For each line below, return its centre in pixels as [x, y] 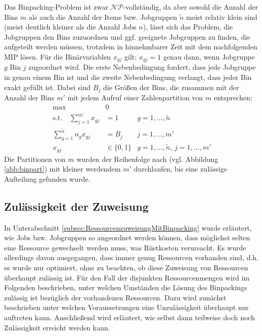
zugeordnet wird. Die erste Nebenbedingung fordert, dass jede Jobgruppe [142, 67]
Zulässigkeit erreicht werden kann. [57, 327]
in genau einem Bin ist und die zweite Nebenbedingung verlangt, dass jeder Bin [128, 77]
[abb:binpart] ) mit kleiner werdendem [62, 169]
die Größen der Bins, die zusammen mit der [171, 87]
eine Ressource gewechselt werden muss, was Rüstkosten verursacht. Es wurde [125, 247]
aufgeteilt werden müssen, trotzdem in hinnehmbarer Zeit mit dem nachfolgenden [131, 47]
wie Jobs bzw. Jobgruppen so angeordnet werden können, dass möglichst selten [127, 237]
